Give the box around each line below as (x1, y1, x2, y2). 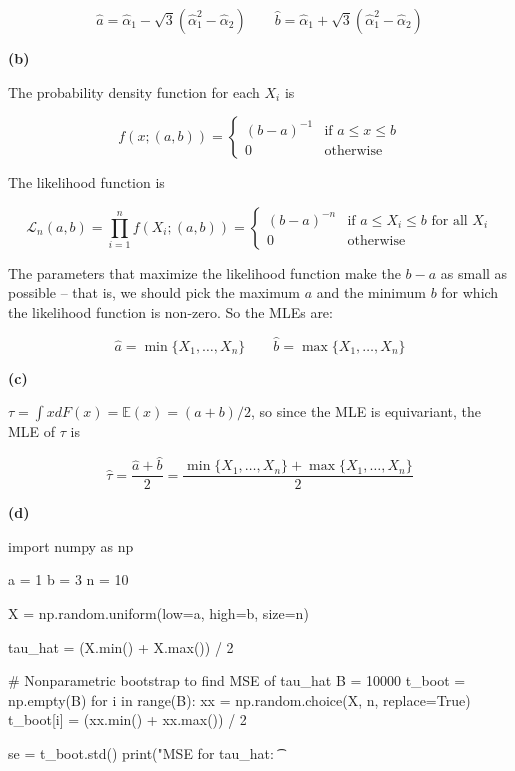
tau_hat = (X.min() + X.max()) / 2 (8, 636, 234, 657)
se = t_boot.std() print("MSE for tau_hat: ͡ (8, 743, 278, 763)
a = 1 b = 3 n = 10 (8, 569, 129, 590)
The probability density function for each (8, 81, 260, 102)
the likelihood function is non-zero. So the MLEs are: (8, 301, 333, 322)
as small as (440, 262, 508, 283)
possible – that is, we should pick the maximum (8, 282, 300, 303)
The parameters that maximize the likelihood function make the (8, 262, 401, 283)
